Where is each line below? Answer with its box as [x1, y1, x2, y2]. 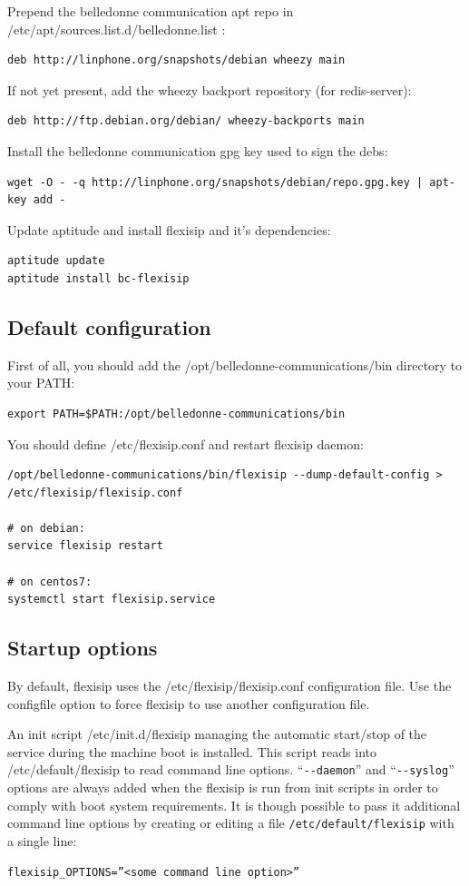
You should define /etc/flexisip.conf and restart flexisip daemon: [7, 434, 364, 453]
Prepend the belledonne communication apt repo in [7, 2, 294, 20]
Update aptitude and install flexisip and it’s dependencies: [7, 220, 331, 239]
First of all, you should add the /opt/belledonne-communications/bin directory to [7, 355, 463, 374]
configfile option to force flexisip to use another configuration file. [7, 694, 370, 713]
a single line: [7, 831, 77, 850]
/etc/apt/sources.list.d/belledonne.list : [7, 19, 226, 38]
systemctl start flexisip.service [7, 593, 216, 606]
